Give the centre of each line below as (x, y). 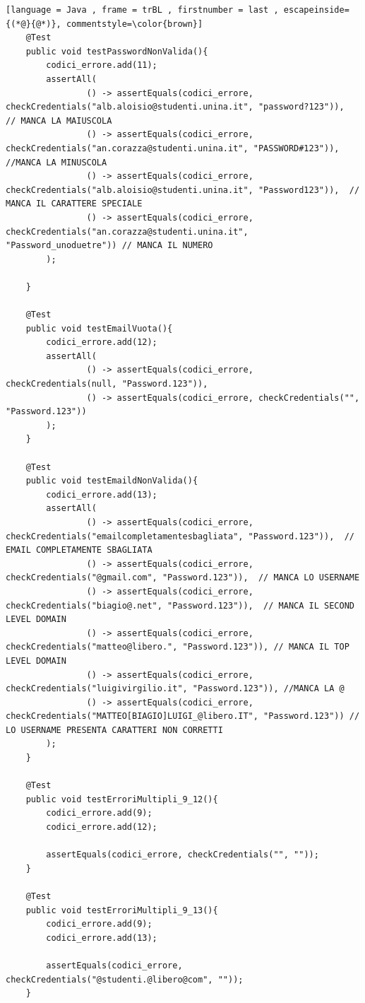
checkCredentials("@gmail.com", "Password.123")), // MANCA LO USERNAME (183, 578)
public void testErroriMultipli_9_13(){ (122, 910)
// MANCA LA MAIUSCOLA (59, 121)
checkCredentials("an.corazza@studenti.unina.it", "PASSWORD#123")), (173, 148)
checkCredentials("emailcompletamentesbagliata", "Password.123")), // (180, 536)
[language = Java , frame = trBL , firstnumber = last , (142, 10)
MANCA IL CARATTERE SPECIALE (74, 204)
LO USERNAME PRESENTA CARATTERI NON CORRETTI (114, 730)
